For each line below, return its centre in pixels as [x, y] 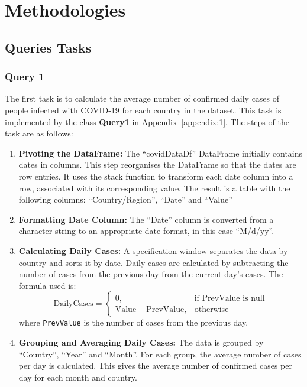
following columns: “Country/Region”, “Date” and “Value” [125, 199]
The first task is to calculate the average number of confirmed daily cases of [142, 98]
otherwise [211, 309]
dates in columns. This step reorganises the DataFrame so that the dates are [157, 165]
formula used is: [47, 285]
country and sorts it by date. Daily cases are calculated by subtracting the [153, 262]
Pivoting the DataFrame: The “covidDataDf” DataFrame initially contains [161, 153]
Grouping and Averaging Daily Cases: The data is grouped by [141, 342]
